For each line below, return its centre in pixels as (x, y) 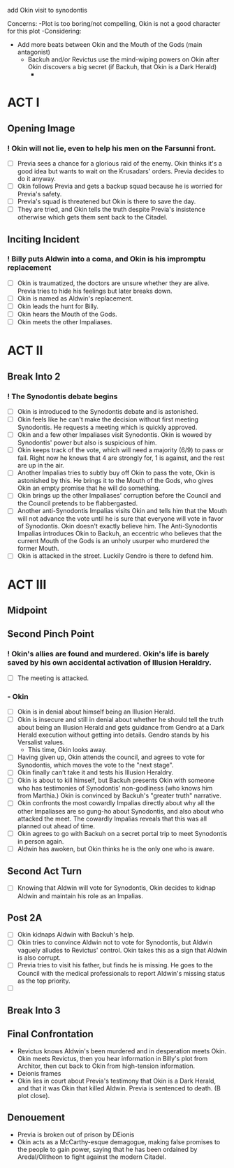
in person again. (41, 841)
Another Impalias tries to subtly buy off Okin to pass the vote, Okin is (116, 473)
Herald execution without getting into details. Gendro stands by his (113, 735)
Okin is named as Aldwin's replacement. (75, 298)
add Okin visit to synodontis (47, 10)
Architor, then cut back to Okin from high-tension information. (106, 1066)
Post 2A (25, 917)
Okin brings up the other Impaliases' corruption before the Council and (119, 496)
